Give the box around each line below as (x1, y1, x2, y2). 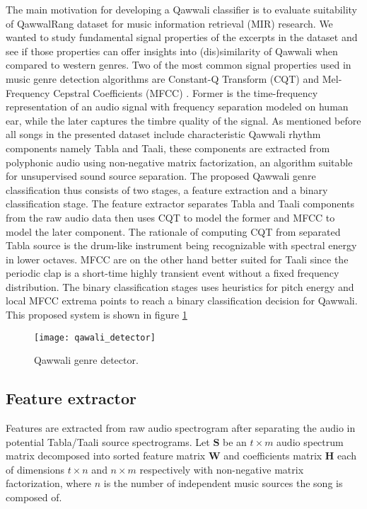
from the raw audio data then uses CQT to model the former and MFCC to (6, 210, 335, 224)
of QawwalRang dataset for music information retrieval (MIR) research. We (6, 16, 333, 30)
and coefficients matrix (223, 448, 322, 463)
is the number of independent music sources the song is (103, 476, 343, 491)
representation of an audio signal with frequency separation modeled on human (6, 99, 349, 114)
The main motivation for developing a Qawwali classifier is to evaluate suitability (6, 2, 357, 16)
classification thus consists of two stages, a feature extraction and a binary (6, 182, 328, 197)
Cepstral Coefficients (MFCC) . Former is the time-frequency (53, 85, 318, 100)
